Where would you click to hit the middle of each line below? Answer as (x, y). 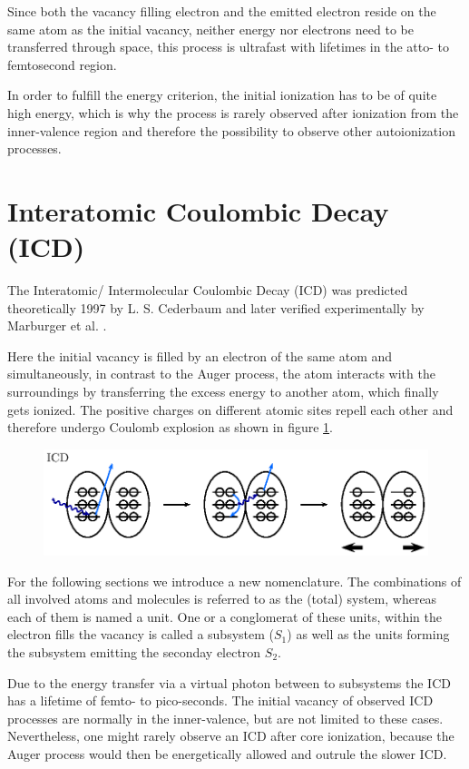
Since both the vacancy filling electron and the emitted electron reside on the (222, 11)
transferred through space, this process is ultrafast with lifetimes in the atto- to (228, 47)
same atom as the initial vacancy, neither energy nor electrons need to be (210, 29)
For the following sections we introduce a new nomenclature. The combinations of (234, 581)
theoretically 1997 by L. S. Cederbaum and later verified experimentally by (216, 307)
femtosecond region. (62, 64)
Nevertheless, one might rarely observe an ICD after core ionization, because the (231, 736)
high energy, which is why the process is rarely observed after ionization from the (233, 112)
